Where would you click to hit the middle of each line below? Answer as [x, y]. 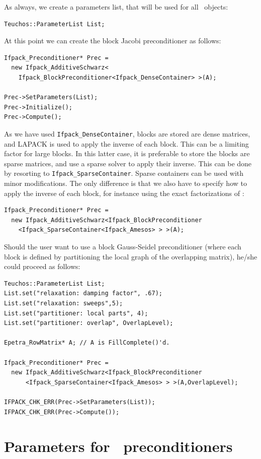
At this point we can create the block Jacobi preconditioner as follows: [113, 41]
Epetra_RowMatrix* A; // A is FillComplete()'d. [87, 343]
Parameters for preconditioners [118, 446]
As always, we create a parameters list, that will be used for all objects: [116, 7]
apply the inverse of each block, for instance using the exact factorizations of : [124, 193]
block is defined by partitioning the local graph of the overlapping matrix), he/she [131, 256]
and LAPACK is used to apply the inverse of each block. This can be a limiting [126, 143]
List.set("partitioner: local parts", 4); [76, 313]
